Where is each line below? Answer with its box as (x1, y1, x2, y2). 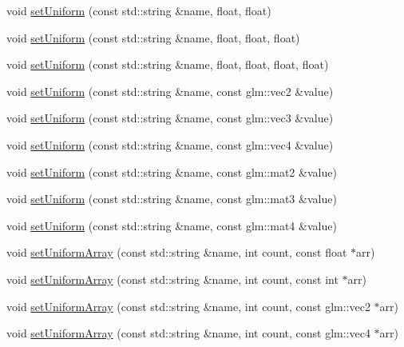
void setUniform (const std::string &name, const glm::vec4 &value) (6, 136, 334, 153)
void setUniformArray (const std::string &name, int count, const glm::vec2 (6, 297, 370, 314)
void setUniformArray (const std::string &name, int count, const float (6, 244, 347, 261)
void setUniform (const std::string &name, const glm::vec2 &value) (6, 82, 334, 99)
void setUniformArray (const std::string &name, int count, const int (6, 270, 339, 287)
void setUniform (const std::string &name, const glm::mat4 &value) (6, 217, 337, 233)
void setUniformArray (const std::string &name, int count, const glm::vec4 (6, 325, 370, 341)
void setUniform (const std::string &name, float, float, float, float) (6, 56, 329, 73)
